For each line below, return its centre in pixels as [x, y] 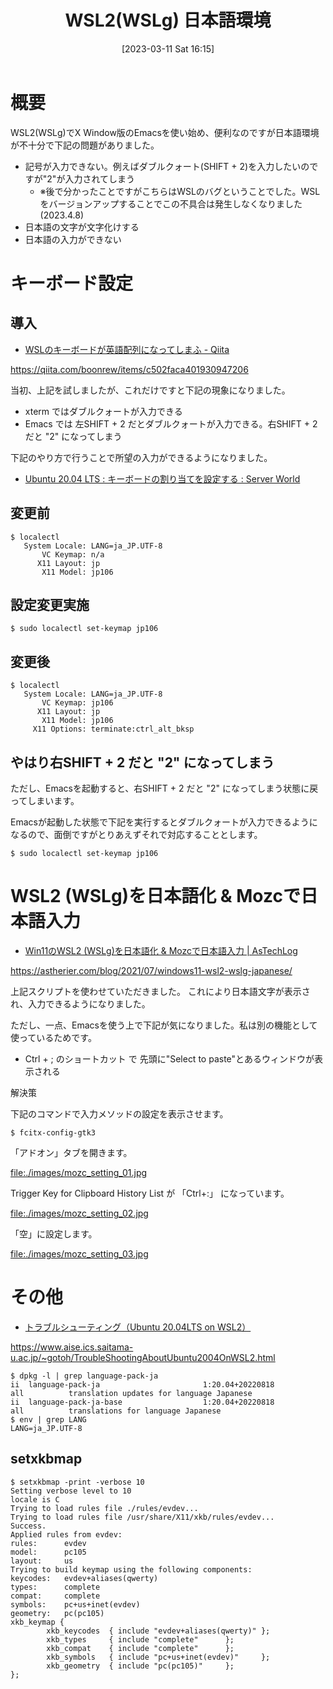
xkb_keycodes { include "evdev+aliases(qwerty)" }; [158, 1631]
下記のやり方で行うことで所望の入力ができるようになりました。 [141, 457]
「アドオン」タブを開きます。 [71, 1152]
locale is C [35, 1499]
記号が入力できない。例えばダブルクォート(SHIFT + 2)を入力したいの [167, 166]
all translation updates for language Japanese [131, 1393]
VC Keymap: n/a [73, 554]
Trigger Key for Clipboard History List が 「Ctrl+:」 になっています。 [150, 1193]
